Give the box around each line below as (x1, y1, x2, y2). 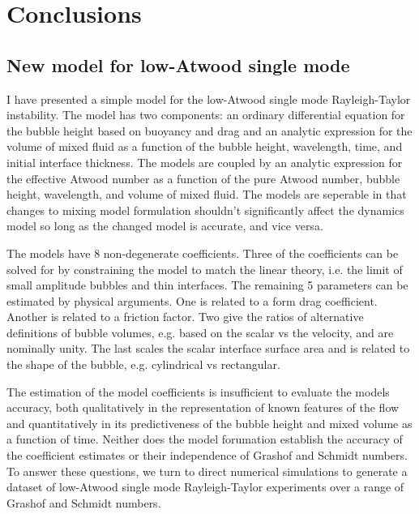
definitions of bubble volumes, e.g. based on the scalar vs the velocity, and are (6, 323, 394, 341)
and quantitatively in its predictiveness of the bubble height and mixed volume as (6, 414, 413, 431)
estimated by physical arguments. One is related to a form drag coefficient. (6, 292, 378, 309)
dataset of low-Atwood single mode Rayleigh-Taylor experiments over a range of (6, 478, 404, 495)
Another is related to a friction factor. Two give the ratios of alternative (6, 308, 364, 325)
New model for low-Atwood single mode (6, 52, 350, 77)
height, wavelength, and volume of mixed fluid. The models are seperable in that (6, 186, 407, 203)
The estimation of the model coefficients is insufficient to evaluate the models (6, 383, 390, 400)
